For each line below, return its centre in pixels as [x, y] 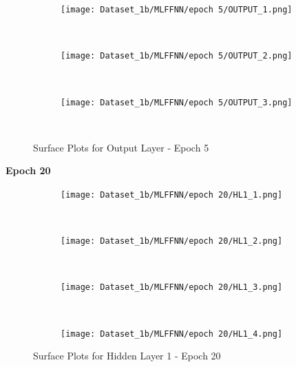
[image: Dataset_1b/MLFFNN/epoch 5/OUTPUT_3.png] [177, 102]
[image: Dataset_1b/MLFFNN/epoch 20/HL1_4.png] [172, 334]
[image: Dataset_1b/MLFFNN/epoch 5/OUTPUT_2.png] [177, 56]
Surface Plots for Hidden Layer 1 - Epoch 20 [127, 356]
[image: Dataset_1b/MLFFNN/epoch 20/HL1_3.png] [172, 287]
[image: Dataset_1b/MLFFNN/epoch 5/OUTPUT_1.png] [177, 10]
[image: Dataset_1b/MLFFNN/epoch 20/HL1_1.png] [172, 195]
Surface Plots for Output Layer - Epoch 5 [121, 147]
